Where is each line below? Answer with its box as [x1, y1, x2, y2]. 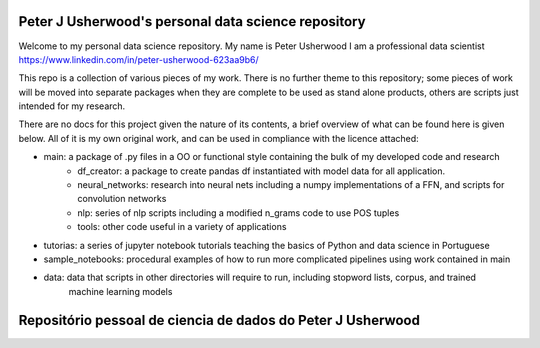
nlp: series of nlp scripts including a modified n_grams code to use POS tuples [77, 206, 400, 219]
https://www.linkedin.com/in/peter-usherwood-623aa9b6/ [18, 53, 259, 65]
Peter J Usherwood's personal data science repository [18, 13, 366, 30]
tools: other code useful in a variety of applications [77, 221, 287, 233]
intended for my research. [18, 100, 126, 112]
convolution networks [77, 193, 167, 205]
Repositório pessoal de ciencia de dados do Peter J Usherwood [18, 311, 420, 329]
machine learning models [68, 285, 173, 297]
